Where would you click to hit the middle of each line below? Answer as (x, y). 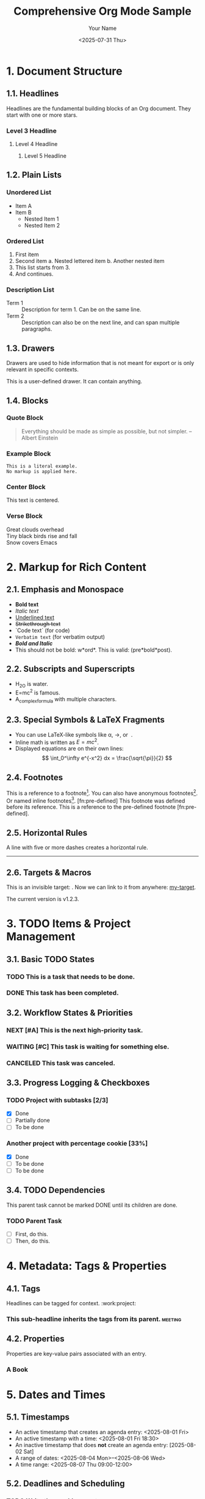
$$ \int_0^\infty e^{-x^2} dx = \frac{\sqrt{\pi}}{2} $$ (107, 758)
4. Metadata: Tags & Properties (86, 1266)
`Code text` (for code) (42, 630)
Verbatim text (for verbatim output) (60, 636)
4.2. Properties (35, 1339)
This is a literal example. (42, 466)
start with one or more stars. (42, 115)
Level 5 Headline (45, 156)
